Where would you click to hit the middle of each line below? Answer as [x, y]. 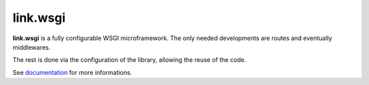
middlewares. [32, 47]
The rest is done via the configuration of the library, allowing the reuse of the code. [129, 60]
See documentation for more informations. [72, 72]
